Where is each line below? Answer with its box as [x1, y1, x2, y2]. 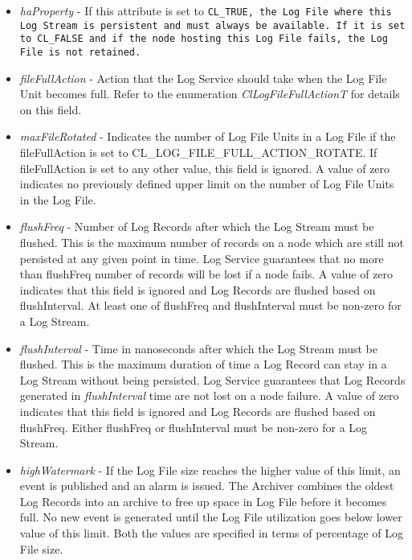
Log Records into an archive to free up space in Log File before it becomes [19, 492, 387, 509]
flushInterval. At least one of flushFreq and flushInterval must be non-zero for [19, 297, 402, 314]
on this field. [19, 101, 82, 117]
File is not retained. [19, 46, 141, 58]
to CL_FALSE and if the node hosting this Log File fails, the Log [19, 33, 388, 45]
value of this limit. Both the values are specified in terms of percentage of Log [19, 525, 403, 541]
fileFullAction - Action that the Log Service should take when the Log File [19, 69, 387, 86]
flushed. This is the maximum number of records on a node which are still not [19, 233, 404, 250]
